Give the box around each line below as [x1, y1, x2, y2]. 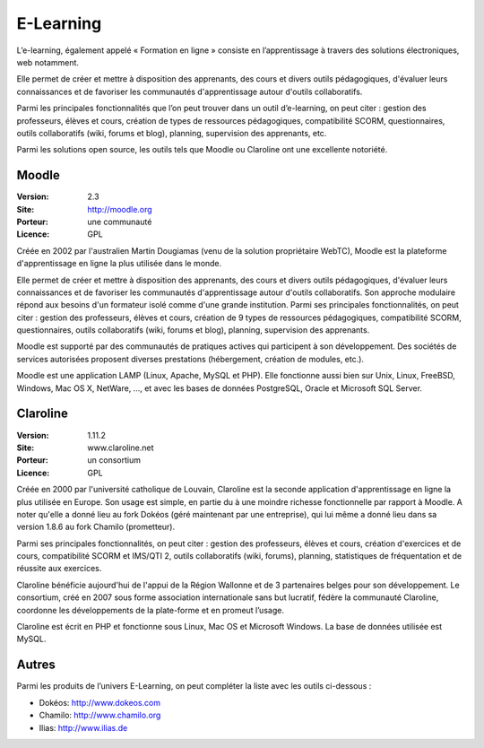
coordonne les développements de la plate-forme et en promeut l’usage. [16, 604, 284, 615]
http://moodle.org [87, 204, 152, 214]
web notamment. [16, 57, 80, 67]
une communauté [87, 216, 152, 227]
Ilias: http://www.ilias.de [39, 722, 128, 733]
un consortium [87, 455, 141, 465]
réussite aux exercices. [16, 563, 102, 574]
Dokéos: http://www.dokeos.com [39, 697, 161, 708]
